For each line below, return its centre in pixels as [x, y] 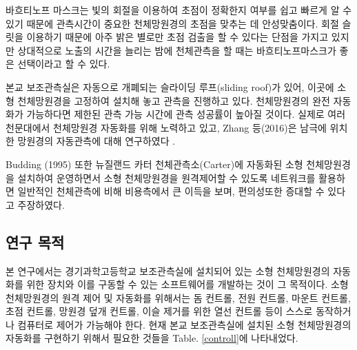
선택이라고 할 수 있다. [64, 64]
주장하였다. [41, 204]
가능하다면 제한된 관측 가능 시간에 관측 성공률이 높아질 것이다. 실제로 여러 [186, 114]
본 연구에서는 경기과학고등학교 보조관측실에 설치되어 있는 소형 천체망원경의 [168, 270]
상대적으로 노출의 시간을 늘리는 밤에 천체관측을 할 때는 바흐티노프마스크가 [177, 50]
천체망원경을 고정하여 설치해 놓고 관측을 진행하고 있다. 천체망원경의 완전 [174, 100]
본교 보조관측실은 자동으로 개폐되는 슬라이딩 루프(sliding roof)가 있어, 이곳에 [170, 86]
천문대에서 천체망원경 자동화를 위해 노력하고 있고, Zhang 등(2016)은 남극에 [166, 127]
